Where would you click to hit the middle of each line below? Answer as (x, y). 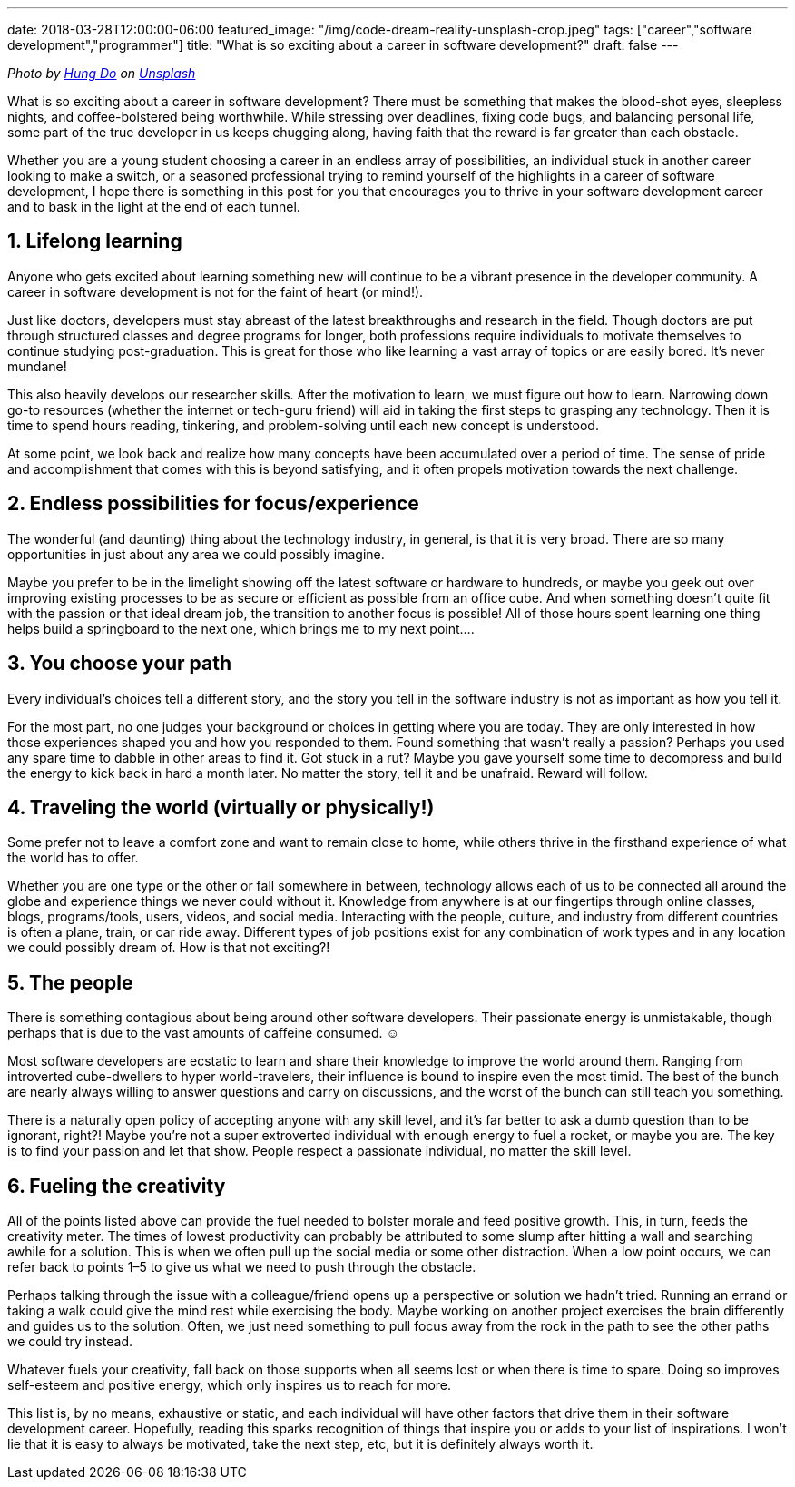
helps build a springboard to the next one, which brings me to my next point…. (241, 628)
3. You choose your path (120, 664)
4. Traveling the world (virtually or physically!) (221, 807)
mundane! (37, 366)
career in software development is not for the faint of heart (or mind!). (216, 291)
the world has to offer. (73, 858)
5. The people (70, 982)
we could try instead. (70, 1342)
